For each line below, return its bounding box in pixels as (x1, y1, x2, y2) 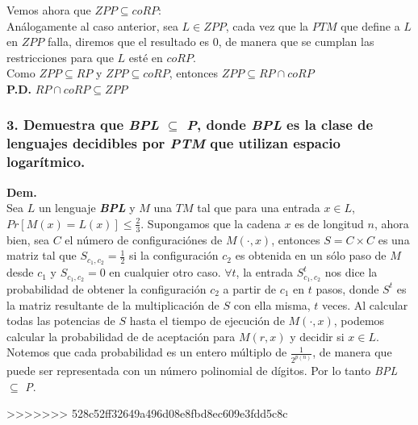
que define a (341, 17, 400, 34)
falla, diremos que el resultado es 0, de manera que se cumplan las (47, 33, 374, 50)
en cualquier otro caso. (109, 264, 221, 281)
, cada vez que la (225, 17, 309, 34)
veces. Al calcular (322, 296, 408, 313)
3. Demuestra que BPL (6, 115, 160, 135)
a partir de (223, 280, 277, 297)
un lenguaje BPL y (38, 199, 136, 216)
